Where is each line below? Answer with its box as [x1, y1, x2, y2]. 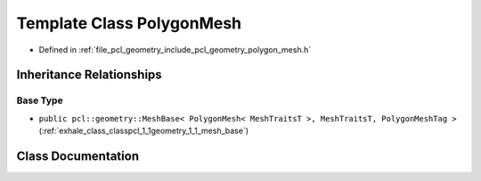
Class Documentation [16, 148, 140, 163]
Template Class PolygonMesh [16, 13, 242, 33]
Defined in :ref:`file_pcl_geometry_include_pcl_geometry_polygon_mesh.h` [38, 44, 312, 55]
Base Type [16, 94, 63, 106]
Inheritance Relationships [16, 67, 162, 83]
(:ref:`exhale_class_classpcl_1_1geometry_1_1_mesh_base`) [38, 125, 249, 137]
